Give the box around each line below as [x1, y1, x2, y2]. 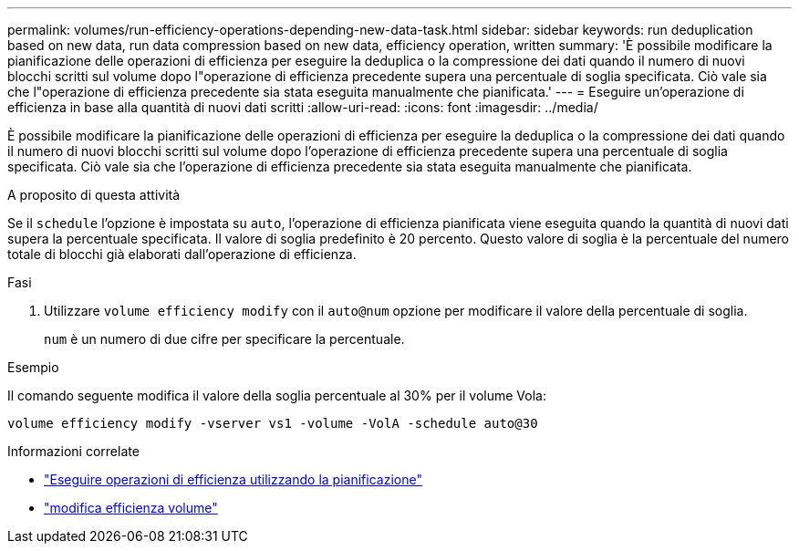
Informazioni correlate [7, 443, 140, 459]
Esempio [7, 359, 59, 375]
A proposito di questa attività [7, 187, 181, 203]
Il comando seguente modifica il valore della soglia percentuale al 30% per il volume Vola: [7, 388, 546, 403]
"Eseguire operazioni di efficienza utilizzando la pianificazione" [44, 472, 422, 487]
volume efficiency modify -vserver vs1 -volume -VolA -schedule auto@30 [7, 416, 538, 431]
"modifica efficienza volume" [44, 500, 218, 515]
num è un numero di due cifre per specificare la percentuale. [44, 331, 405, 347]
